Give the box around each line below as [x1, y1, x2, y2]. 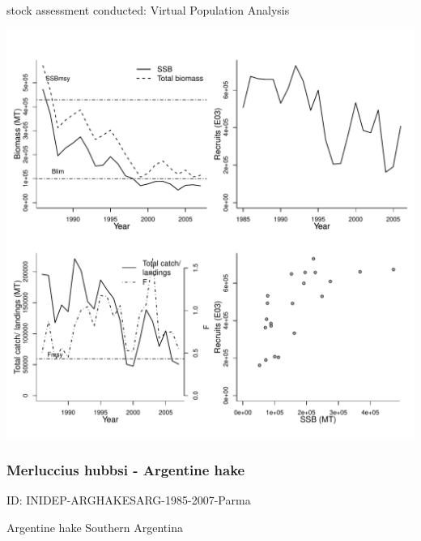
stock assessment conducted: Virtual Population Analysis [6, 2, 290, 18]
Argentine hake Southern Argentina [6, 519, 183, 535]
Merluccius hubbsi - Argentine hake [6, 460, 245, 480]
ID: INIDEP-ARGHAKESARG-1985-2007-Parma [6, 492, 251, 509]
